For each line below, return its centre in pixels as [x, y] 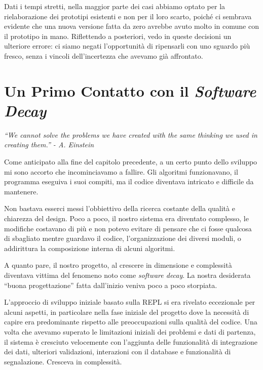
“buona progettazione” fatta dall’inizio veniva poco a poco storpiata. [111, 285]
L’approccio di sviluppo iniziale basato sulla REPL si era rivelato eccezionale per [130, 302]
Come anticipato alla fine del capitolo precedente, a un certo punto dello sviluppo [131, 162]
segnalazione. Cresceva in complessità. [63, 361]
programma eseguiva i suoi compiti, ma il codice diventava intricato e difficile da [129, 181]
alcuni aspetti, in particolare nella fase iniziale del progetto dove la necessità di [127, 312]
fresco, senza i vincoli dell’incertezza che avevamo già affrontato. [104, 55]
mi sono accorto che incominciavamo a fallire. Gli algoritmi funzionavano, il [121, 171]
